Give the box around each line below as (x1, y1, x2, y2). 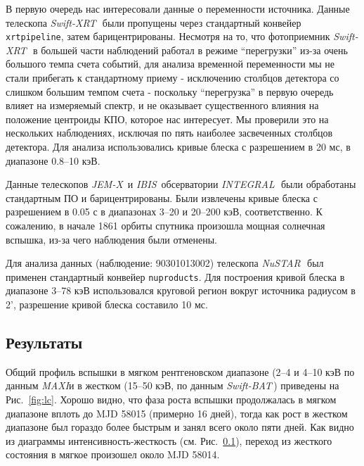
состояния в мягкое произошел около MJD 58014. (6, 447, 220, 462)
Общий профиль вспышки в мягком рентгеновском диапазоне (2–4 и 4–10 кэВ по (6, 364, 355, 379)
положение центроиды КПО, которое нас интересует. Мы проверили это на (6, 111, 329, 126)
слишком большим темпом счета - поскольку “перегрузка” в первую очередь (6, 84, 334, 99)
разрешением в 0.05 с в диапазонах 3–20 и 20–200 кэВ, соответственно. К (6, 204, 323, 219)
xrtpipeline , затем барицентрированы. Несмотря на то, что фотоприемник (6, 29, 330, 44)
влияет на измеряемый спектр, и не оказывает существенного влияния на (6, 98, 319, 113)
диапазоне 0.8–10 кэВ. (6, 153, 100, 168)
